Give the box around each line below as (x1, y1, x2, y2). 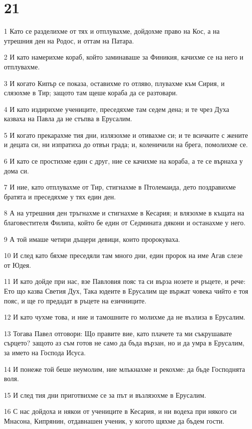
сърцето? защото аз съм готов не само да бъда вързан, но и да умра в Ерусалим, (4, 338, 245, 348)
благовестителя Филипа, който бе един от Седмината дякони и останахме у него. (4, 217, 246, 228)
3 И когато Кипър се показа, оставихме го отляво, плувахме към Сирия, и (4, 78, 225, 88)
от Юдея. (4, 259, 31, 270)
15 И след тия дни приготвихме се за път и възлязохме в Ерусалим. (4, 389, 206, 400)
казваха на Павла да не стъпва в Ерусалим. (4, 113, 132, 124)
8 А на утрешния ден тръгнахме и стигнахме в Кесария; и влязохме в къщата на (4, 208, 244, 218)
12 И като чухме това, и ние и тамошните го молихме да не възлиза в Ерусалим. (4, 312, 246, 322)
